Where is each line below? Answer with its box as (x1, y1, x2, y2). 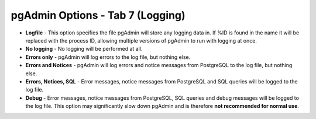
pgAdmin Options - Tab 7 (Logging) (11, 9, 186, 22)
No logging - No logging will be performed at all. (25, 45, 143, 52)
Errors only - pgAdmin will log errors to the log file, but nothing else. (25, 53, 191, 61)
